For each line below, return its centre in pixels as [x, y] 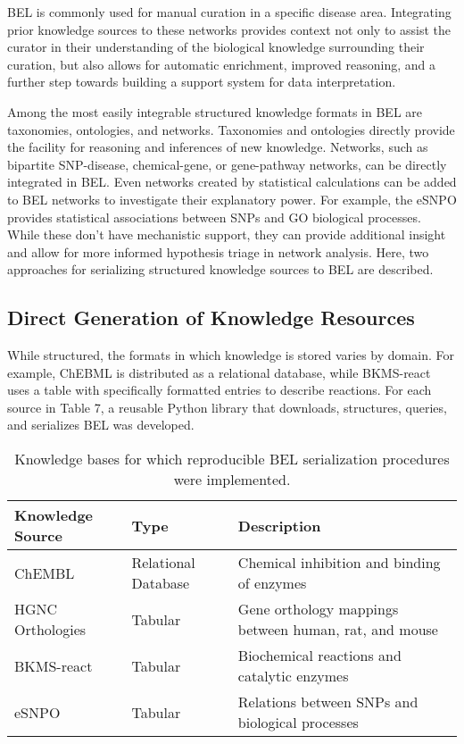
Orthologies [50, 630]
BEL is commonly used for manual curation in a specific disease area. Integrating [229, 12]
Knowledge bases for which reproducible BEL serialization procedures [232, 459]
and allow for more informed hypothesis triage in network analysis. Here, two [218, 251]
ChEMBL [45, 573]
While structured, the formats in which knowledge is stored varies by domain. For [231, 355]
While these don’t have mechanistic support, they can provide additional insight [227, 234]
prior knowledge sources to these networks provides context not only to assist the [229, 29]
